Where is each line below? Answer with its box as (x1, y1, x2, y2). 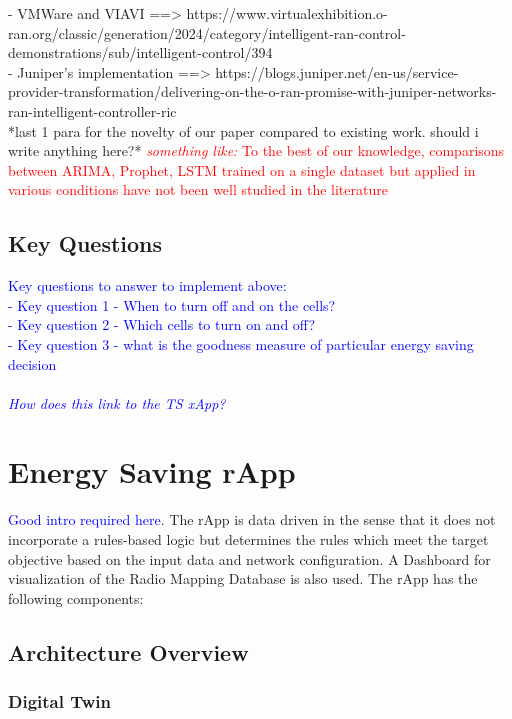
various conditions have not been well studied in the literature (8, 179, 388, 200)
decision (8, 353, 57, 374)
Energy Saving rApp (8, 451, 296, 492)
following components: (8, 587, 144, 608)
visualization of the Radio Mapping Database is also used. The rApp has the (8, 568, 478, 589)
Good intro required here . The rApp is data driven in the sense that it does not (8, 509, 496, 530)
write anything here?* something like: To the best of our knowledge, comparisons (8, 140, 505, 161)
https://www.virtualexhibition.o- (186, 3, 388, 23)
